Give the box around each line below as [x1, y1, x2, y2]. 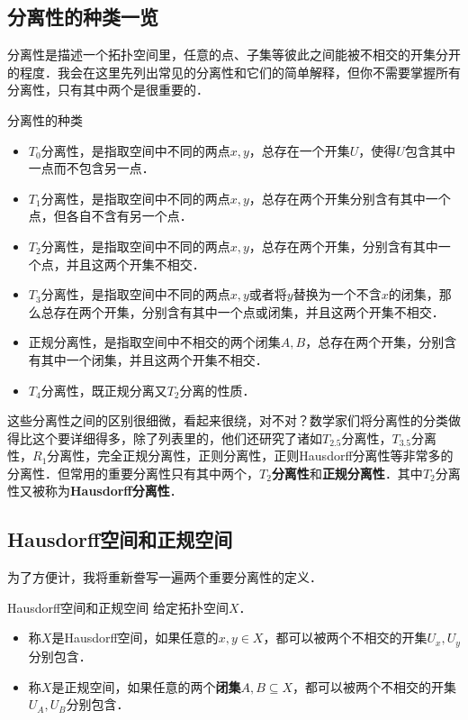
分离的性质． [179, 380, 256, 399]
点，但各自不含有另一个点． [28, 206, 193, 225]
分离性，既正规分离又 [40, 380, 167, 399]
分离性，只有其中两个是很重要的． [7, 80, 209, 99]
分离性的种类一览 [7, 3, 158, 31]
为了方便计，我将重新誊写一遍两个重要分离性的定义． [7, 568, 322, 587]
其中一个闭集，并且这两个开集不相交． [40, 350, 268, 369]
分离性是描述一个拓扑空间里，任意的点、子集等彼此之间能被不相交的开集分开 [7, 45, 461, 64]
